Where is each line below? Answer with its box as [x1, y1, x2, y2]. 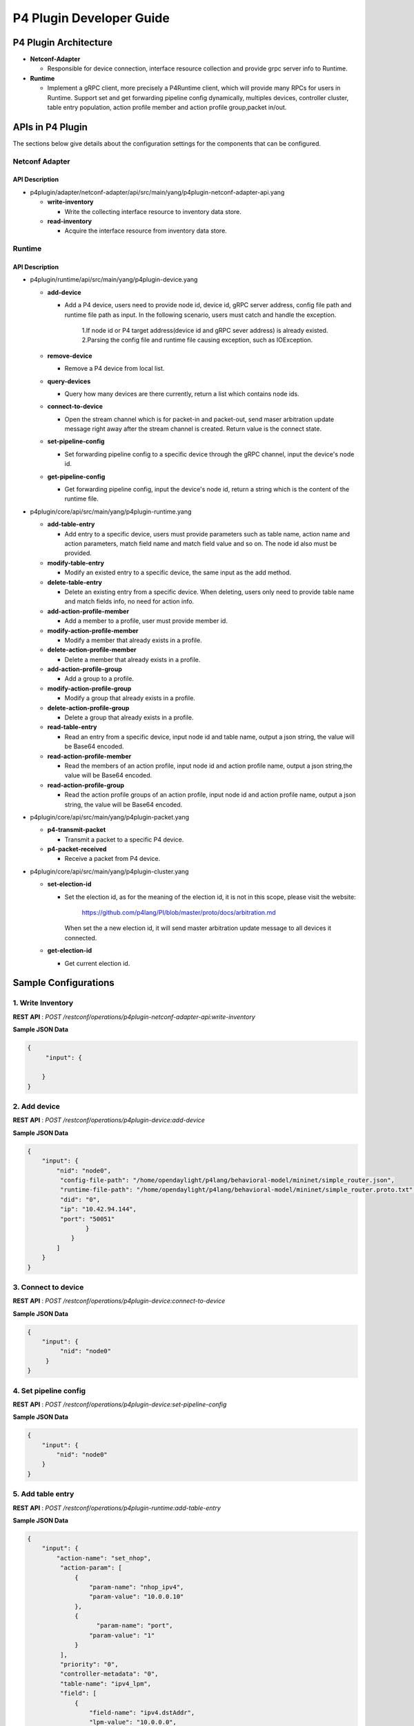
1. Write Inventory [12, 998, 74, 1008]
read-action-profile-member [47, 752, 132, 760]
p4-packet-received [47, 845, 107, 853]
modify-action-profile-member [47, 626, 139, 634]
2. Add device [12, 1102, 60, 1112]
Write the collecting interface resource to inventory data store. [64, 207, 241, 215]
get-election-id [47, 947, 92, 955]
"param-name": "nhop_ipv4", [88, 1583, 184, 1591]
